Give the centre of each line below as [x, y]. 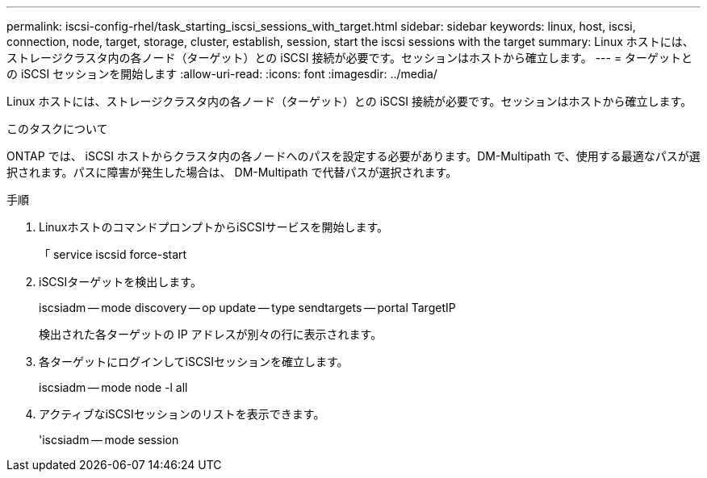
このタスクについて [57, 129]
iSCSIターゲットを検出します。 [120, 282]
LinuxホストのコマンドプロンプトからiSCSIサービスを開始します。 [214, 227]
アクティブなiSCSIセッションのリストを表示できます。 [182, 414]
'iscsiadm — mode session [109, 440]
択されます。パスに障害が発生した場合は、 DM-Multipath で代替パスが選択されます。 [232, 172]
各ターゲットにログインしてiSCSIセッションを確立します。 [194, 362]
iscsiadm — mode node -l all [113, 387]
